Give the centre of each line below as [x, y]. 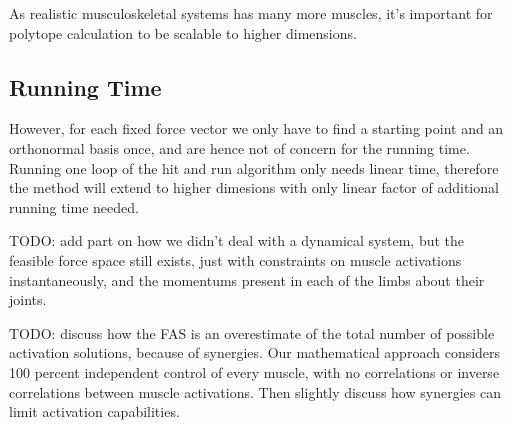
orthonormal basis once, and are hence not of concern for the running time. [239, 147]
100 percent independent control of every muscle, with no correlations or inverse [254, 371]
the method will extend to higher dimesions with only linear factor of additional [254, 187]
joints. [28, 299]
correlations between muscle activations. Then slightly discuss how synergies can [255, 391]
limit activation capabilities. [94, 411]
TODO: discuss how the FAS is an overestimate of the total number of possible [252, 332]
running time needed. [74, 206]
